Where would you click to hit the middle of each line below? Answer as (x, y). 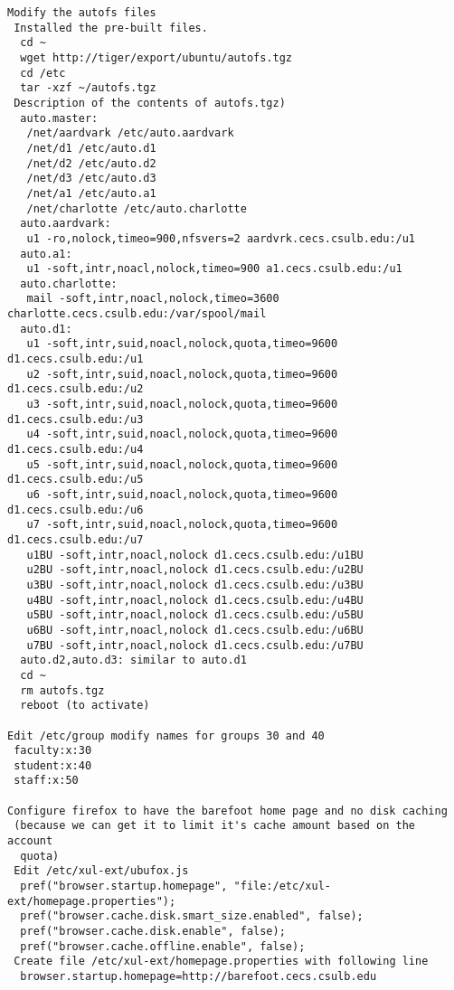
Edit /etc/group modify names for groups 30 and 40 (166, 735)
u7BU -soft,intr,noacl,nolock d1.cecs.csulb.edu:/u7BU (195, 645)
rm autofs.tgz (62, 690)
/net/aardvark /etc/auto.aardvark (130, 133)
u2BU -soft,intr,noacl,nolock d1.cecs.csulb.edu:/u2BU (195, 570)
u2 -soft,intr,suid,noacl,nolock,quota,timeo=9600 (182, 374)
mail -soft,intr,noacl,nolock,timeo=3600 (153, 299)
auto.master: (59, 118)
